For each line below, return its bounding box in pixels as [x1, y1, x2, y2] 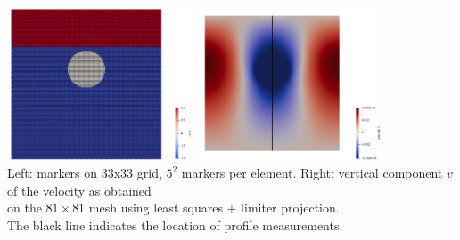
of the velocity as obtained [7, 180, 152, 199]
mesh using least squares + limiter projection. [88, 198, 340, 217]
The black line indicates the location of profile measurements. [7, 215, 343, 234]
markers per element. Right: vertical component [181, 164, 443, 182]
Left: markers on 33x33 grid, [7, 164, 162, 182]
